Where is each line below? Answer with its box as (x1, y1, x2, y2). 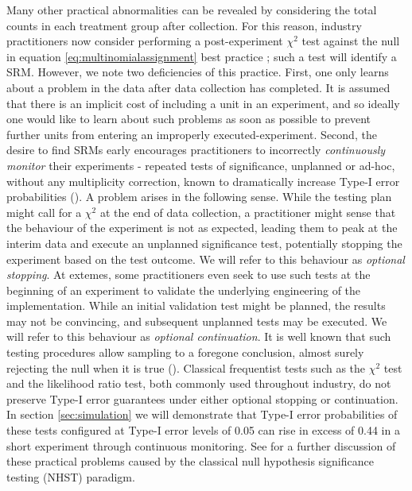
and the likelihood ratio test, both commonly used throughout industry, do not (6, 375, 391, 392)
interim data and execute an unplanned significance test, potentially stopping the (6, 234, 402, 251)
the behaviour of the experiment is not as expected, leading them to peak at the (6, 219, 398, 236)
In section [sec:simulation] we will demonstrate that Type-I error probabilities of (6, 406, 398, 423)
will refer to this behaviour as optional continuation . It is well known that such (6, 328, 391, 345)
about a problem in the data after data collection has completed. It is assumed (6, 79, 391, 95)
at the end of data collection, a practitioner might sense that (99, 203, 396, 220)
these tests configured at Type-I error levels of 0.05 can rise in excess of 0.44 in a (6, 422, 400, 439)
